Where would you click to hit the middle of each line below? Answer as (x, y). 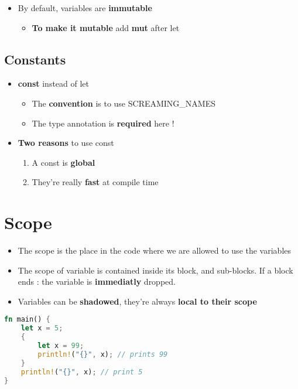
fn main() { (27, 320)
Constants (35, 59)
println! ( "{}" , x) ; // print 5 (82, 372)
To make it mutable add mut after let (106, 27)
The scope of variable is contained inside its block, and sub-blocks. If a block (155, 270)
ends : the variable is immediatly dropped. (97, 281)
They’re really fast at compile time (95, 182)
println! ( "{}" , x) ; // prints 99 (103, 354)
